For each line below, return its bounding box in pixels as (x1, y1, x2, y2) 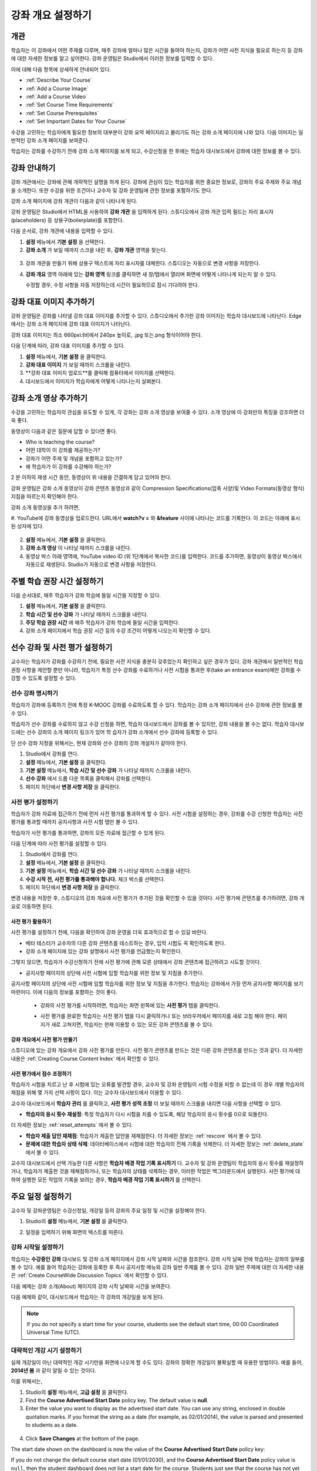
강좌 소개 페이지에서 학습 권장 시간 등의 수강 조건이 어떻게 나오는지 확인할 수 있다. (25, 627, 212, 634)
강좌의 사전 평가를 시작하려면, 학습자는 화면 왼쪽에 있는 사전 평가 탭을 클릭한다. (40, 1001, 220, 1009)
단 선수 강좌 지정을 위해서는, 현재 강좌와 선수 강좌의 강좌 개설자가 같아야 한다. (11, 739, 188, 747)
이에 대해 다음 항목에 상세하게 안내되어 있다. (11, 65, 112, 73)
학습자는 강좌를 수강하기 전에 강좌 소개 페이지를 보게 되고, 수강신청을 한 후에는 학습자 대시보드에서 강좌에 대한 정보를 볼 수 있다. (11, 148, 302, 155)
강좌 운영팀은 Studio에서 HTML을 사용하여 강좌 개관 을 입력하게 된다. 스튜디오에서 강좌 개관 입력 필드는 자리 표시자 (11, 208, 274, 215)
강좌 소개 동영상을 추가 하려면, (11, 504, 80, 511)
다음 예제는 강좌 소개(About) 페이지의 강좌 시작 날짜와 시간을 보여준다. (11, 1283, 171, 1290)
